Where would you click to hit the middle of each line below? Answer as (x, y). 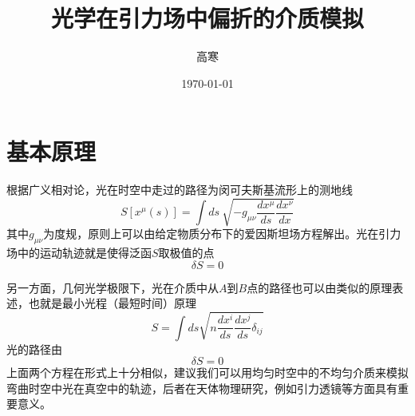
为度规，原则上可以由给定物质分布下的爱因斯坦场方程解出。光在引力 (222, 234)
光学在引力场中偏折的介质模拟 (207, 18)
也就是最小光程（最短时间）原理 (112, 303)
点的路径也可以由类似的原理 (320, 287)
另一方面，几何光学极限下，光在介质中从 (113, 287)
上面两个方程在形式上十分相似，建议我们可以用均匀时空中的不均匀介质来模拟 (207, 372)
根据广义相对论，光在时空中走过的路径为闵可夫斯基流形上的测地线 (180, 190)
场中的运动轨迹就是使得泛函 (79, 253)
